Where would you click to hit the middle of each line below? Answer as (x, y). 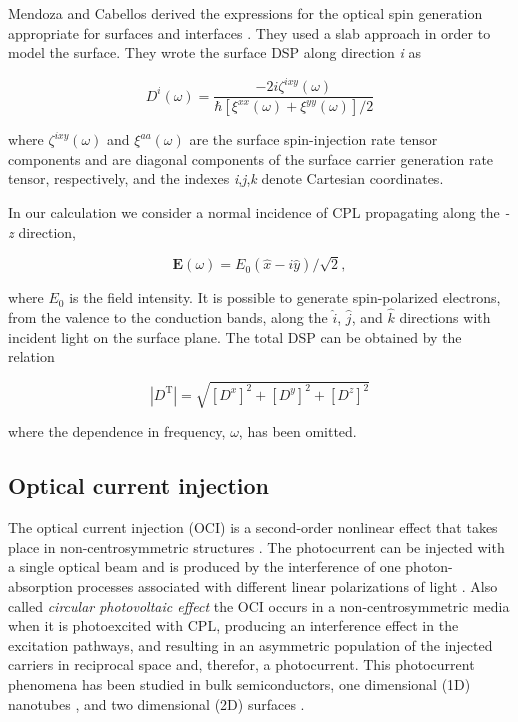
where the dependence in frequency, (117, 431)
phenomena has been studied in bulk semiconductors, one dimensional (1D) (239, 684)
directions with (445, 317)
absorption (40, 586)
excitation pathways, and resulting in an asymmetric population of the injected (250, 644)
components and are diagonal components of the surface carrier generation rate (251, 158)
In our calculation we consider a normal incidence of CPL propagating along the (254, 211)
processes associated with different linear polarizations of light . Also (287, 586)
